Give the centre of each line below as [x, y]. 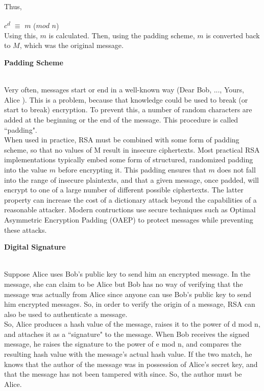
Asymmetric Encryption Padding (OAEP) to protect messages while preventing [129, 219]
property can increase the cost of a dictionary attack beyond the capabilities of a [130, 199]
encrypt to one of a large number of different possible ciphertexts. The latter [124, 190]
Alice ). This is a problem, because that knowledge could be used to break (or [126, 99]
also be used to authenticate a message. [66, 314]
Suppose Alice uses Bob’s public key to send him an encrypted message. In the [127, 274]
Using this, [21, 35]
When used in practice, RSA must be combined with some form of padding [122, 140]
